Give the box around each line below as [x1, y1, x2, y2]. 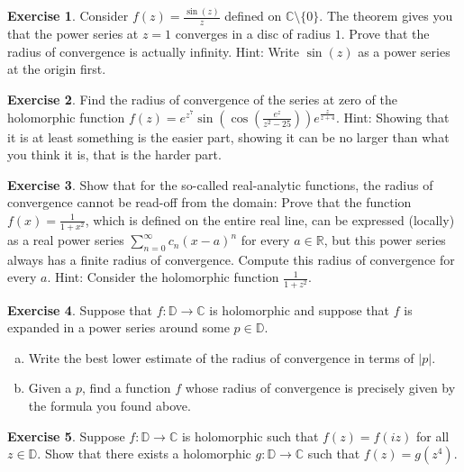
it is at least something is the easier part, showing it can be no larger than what [7, 127, 450, 146]
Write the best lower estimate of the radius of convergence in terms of [28, 348, 414, 367]
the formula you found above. [28, 396, 191, 414]
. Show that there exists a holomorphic [37, 444, 251, 463]
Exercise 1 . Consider [7, 6, 129, 25]
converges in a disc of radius [175, 24, 331, 43]
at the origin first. [7, 59, 106, 78]
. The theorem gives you [319, 6, 453, 25]
